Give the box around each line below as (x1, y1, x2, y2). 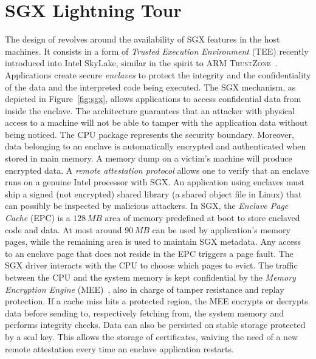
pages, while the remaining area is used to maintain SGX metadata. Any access (5, 235, 301, 248)
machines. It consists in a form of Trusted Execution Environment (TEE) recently (5, 44, 309, 57)
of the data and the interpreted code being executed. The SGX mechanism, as (5, 80, 296, 93)
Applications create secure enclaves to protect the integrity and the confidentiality (5, 68, 311, 81)
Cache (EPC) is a (5, 211, 70, 224)
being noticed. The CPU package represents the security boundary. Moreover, (5, 128, 294, 140)
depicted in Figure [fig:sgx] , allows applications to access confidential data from (5, 92, 301, 105)
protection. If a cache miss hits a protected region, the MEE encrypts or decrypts (5, 295, 308, 307)
